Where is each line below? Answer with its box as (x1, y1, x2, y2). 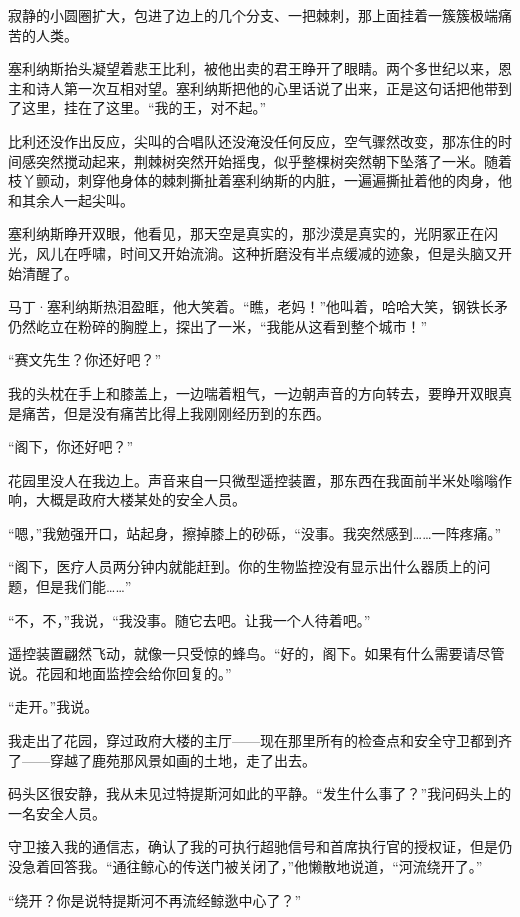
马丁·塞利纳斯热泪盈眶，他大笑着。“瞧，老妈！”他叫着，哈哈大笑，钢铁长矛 (8, 296, 509, 317)
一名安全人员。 (8, 802, 106, 823)
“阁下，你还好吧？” (8, 436, 134, 457)
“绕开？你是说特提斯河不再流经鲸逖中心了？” (8, 889, 302, 910)
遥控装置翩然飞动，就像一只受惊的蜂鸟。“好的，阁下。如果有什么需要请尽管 (8, 643, 505, 664)
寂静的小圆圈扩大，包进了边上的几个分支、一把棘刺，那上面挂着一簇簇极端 (8, 5, 498, 25)
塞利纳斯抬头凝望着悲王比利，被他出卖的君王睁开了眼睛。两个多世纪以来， (8, 58, 498, 79)
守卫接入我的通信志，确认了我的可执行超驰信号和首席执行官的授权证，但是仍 (8, 836, 512, 857)
